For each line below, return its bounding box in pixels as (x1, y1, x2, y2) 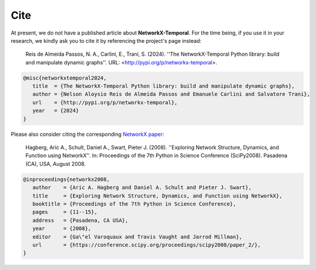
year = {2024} (32, 107, 79, 114)
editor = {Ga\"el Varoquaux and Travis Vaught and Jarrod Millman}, (32, 233, 243, 240)
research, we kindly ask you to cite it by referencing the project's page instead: (11, 37, 202, 44)
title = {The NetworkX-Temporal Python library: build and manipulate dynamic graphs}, (32, 83, 295, 90)
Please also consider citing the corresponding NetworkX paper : (11, 131, 164, 138)
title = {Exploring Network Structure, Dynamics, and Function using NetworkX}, (32, 192, 283, 199)
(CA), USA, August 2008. (25, 160, 86, 167)
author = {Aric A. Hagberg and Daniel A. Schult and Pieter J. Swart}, (32, 184, 252, 191)
